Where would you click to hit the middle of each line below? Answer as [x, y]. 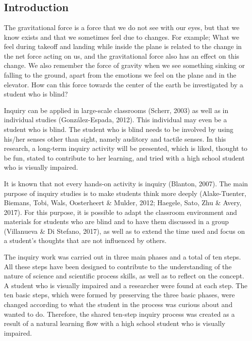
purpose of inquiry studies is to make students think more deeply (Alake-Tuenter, [125, 193]
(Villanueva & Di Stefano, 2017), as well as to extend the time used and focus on [125, 231]
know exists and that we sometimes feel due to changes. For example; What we [122, 37]
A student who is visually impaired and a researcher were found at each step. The [126, 285]
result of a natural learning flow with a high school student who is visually [115, 323]
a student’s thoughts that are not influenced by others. [85, 240]
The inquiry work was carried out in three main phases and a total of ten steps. [123, 257]
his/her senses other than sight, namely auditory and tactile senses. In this [115, 138]
